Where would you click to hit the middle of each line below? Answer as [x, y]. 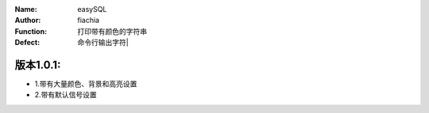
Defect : [27, 43]
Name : [26, 9]
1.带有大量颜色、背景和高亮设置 [86, 84]
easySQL [92, 9]
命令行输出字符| [103, 43]
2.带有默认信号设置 [66, 95]
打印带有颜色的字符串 [112, 31]
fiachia [88, 21]
